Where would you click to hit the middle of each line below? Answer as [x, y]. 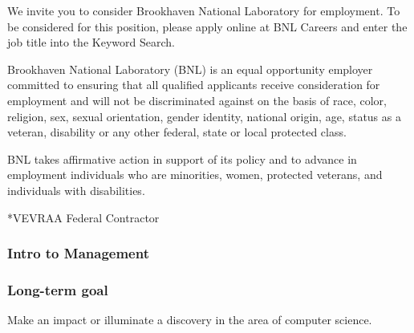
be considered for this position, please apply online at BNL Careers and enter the [207, 26]
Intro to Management [78, 253]
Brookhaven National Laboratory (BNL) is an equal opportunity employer [190, 69]
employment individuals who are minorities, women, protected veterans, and [195, 175]
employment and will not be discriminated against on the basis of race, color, [197, 100]
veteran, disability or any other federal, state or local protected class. [177, 132]
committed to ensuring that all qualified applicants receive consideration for [194, 85]
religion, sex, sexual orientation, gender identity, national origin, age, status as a [204, 116]
